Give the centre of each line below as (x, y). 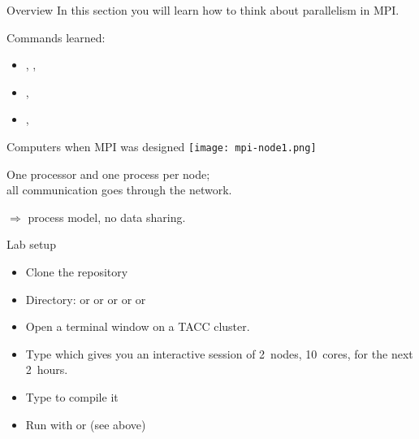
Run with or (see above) (86, 424)
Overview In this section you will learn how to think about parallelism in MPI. (203, 10)
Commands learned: (56, 37)
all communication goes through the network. (119, 190)
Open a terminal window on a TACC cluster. (138, 326)
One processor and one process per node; (108, 174)
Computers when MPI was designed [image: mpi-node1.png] (162, 146)
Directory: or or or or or (86, 299)
